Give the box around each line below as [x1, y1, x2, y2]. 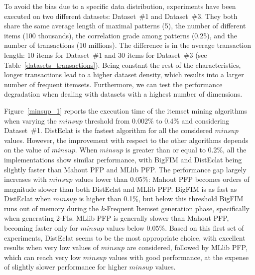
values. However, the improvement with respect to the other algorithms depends [4, 135, 249, 145]
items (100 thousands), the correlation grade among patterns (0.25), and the [4, 30, 237, 40]
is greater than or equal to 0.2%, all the [126, 144, 247, 155]
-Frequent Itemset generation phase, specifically [104, 203, 250, 213]
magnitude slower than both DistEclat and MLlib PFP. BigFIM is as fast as [4, 183, 237, 194]
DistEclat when [4, 193, 51, 204]
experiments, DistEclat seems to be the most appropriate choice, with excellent [4, 232, 246, 243]
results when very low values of [4, 242, 99, 253]
